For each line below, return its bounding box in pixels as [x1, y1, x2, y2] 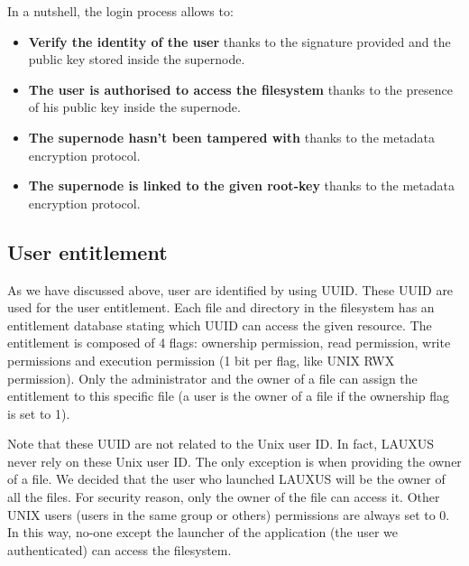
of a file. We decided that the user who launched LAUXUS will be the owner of [7, 469, 446, 488]
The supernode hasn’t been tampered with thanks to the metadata [28, 127, 436, 146]
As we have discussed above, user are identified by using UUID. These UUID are [7, 280, 454, 299]
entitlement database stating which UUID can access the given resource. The [7, 315, 432, 334]
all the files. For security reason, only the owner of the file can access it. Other [7, 487, 440, 506]
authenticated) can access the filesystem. [7, 540, 232, 559]
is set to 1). [7, 404, 70, 422]
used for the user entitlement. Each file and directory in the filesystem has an [7, 298, 435, 317]
